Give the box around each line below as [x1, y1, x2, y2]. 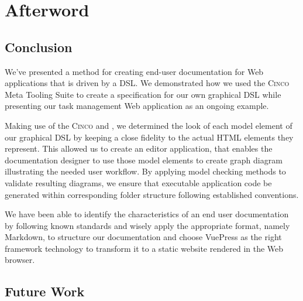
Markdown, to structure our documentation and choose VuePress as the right [5, 231, 282, 243]
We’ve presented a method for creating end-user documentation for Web [5, 65, 264, 77]
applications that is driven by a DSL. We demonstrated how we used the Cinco [5, 77, 290, 89]
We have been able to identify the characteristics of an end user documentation [5, 208, 289, 220]
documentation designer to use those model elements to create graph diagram [5, 153, 283, 166]
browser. [5, 254, 35, 266]
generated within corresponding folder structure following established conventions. [5, 188, 299, 200]
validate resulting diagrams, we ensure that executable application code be [5, 176, 272, 189]
